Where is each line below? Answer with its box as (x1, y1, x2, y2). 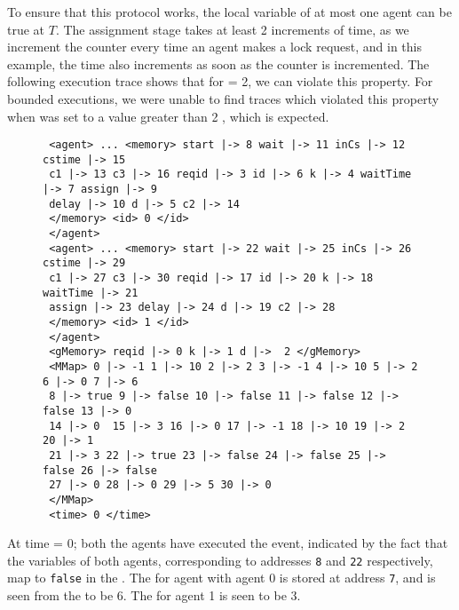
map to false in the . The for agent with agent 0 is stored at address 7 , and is (7, 568, 436, 587)
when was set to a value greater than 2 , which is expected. (7, 107, 329, 125)
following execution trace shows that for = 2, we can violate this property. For (7, 72, 433, 91)
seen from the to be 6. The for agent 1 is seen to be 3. (7, 586, 301, 605)
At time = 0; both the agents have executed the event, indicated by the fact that (7, 534, 448, 552)
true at (7, 20, 45, 38)
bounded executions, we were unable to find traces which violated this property (7, 89, 439, 107)
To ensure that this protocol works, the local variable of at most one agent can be (7, 3, 452, 20)
